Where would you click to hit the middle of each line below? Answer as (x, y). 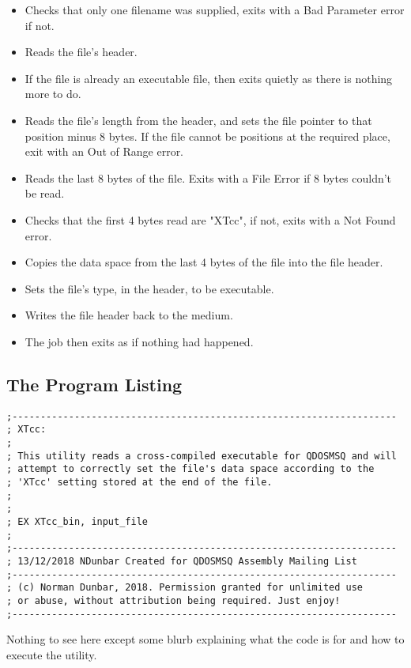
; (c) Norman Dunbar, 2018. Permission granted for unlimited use (185, 588)
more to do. (53, 94)
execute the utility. (52, 654)
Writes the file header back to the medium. (129, 315)
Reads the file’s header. (81, 52)
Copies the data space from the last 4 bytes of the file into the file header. (204, 262)
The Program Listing (94, 384)
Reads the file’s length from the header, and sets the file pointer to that (198, 120)
